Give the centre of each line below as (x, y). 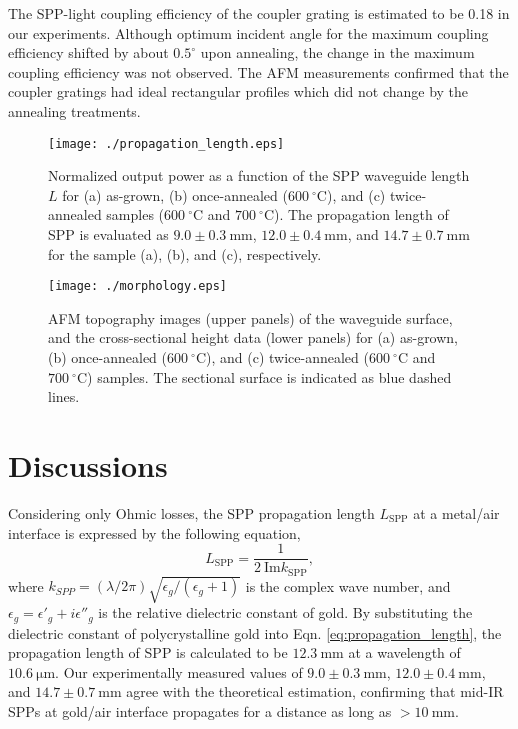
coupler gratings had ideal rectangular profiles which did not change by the (238, 91)
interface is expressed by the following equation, (154, 532)
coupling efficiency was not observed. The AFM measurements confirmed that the (258, 71)
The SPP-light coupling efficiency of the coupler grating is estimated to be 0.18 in (259, 13)
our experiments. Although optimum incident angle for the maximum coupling (248, 32)
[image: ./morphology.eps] (137, 286)
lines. (64, 396)
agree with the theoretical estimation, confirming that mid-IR (315, 691)
